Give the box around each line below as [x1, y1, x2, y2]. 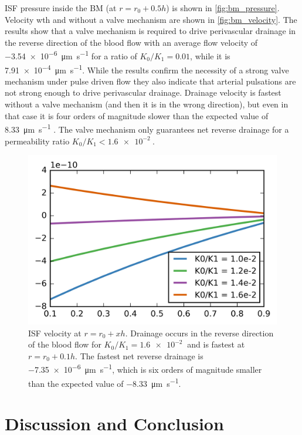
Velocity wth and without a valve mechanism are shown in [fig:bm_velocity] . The [5, 13, 297, 25]
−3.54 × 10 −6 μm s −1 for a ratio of [5, 48, 137, 62]
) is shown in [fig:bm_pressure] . [166, 2, 280, 14]
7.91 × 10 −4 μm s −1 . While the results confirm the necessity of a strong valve [5, 62, 289, 76]
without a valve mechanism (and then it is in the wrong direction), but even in [5, 98, 289, 110]
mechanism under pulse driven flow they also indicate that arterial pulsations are [5, 75, 296, 87]
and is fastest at [187, 338, 245, 350]
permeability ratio [5, 134, 70, 147]
